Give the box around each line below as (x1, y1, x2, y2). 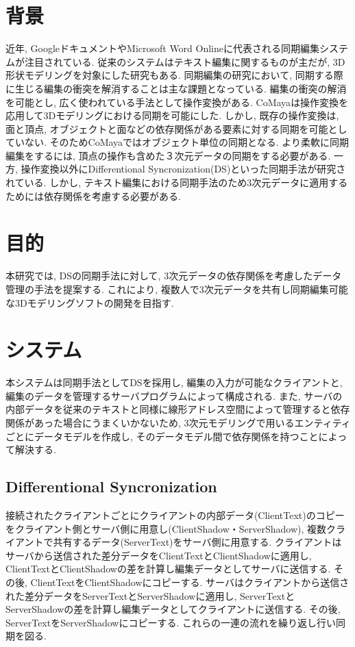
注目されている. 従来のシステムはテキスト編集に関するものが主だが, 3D (24, 54, 345, 68)
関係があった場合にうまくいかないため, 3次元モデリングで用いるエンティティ (5, 416, 351, 430)
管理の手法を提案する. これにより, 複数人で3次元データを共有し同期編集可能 (5, 281, 348, 296)
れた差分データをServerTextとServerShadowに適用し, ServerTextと (5, 588, 295, 602)
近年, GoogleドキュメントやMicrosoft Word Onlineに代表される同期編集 (5, 41, 320, 55)
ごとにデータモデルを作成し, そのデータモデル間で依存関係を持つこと (5, 429, 319, 443)
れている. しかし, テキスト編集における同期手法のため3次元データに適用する (5, 175, 348, 190)
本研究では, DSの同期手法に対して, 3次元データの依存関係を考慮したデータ (5, 268, 342, 283)
